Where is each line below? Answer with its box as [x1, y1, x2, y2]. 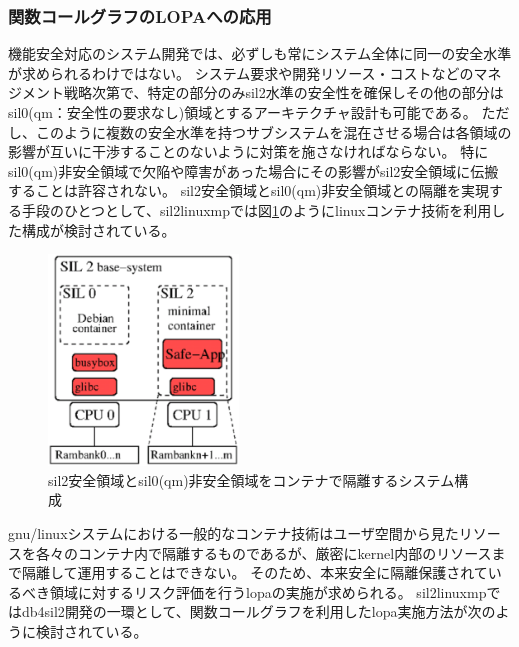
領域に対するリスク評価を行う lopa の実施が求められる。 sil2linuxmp [49, 581, 487, 602]
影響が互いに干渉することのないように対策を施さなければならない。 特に [8, 141, 489, 162]
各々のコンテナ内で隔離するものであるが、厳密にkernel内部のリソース [35, 542, 492, 563]
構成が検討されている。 [21, 219, 176, 240]
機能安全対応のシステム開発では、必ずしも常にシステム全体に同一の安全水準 [8, 43, 512, 64]
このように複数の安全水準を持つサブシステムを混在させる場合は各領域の [35, 121, 512, 142]
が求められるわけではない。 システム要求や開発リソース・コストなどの [8, 62, 474, 83]
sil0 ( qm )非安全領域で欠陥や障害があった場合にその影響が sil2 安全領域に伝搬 [8, 160, 499, 181]
